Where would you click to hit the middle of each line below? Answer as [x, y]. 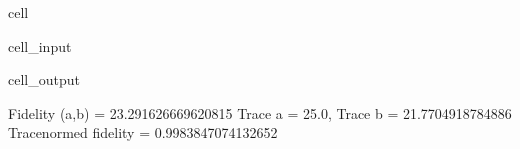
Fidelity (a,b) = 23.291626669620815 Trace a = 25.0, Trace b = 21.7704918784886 [260, 112]
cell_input [40, 45]
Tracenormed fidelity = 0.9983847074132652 [143, 132]
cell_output [44, 79]
